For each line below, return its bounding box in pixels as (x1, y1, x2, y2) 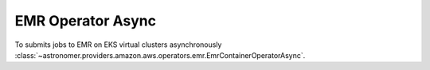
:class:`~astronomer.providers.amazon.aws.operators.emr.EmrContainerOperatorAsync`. (14, 50, 306, 60)
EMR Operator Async (14, 12, 157, 29)
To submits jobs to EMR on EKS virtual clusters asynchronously (14, 40, 222, 49)
